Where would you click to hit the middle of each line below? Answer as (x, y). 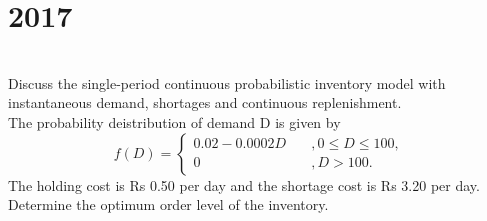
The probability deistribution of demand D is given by (174, 121)
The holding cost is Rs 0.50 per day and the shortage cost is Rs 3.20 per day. (244, 184)
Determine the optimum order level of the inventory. (168, 204)
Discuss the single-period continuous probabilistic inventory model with (227, 82)
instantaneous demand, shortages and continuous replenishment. (205, 102)
